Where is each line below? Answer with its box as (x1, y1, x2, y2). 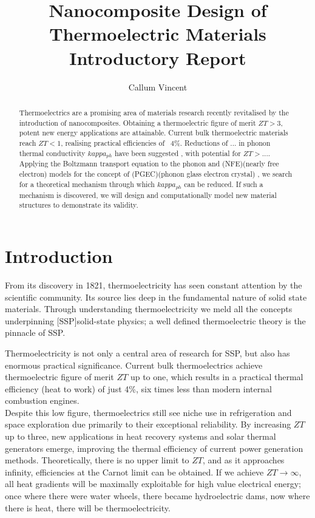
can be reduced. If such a (184, 179, 263, 189)
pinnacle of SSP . (5, 326, 66, 339)
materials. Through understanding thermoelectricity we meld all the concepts (5, 302, 293, 315)
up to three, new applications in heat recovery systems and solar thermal (5, 430, 276, 443)
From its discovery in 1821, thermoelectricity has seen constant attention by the (5, 278, 302, 291)
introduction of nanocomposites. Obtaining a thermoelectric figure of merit (19, 117, 256, 128)
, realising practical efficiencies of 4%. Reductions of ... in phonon (61, 137, 271, 148)
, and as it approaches (203, 454, 285, 466)
